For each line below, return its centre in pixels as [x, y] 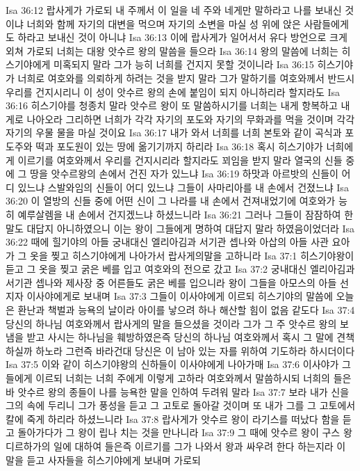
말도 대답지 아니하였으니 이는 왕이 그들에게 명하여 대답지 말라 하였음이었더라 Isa [180, 228]
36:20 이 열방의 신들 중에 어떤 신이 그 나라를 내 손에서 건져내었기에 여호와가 [171, 201]
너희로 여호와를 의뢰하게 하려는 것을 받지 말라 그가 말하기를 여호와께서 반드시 [186, 78]
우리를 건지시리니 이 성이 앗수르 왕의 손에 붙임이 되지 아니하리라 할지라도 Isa [173, 91]
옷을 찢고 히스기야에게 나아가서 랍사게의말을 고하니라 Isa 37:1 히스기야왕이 [192, 255]
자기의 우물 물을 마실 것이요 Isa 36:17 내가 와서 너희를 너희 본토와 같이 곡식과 [174, 133]
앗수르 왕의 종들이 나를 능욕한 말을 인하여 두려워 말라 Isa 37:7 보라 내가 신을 [183, 391]
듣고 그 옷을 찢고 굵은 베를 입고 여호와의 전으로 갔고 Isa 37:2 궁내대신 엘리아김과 [180, 269]
